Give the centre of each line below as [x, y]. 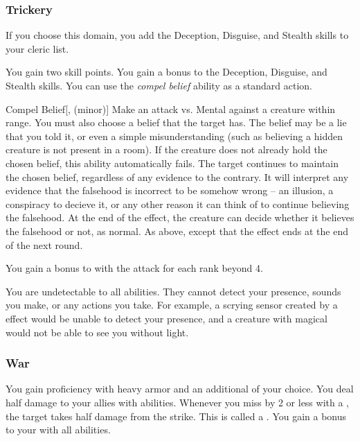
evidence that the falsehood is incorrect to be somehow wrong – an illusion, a [170, 190]
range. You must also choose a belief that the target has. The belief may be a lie [176, 122]
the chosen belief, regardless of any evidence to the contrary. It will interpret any [177, 176]
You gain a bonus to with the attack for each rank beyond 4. [134, 268]
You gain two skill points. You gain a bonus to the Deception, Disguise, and [166, 72]
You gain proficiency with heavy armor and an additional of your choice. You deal [180, 389]
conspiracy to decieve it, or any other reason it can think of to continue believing [178, 204]
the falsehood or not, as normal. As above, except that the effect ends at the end [177, 231]
